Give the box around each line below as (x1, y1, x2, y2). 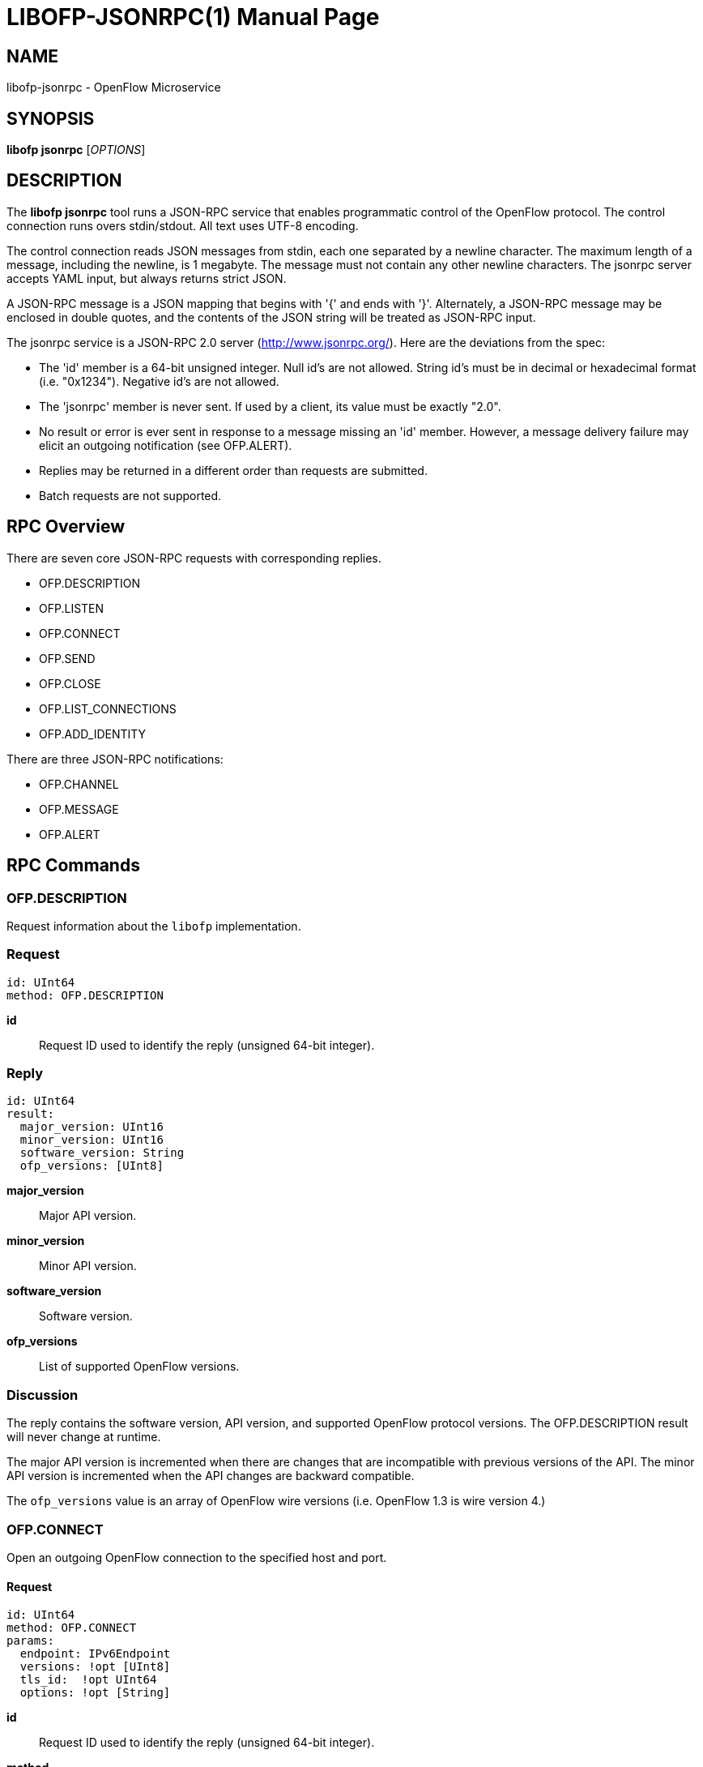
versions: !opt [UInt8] (19, 1660, 171, 1674)
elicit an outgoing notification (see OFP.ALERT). (39, 438, 292, 452)
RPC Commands (6, 855, 140, 876)
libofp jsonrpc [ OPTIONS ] (6, 143, 146, 157)
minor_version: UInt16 (19, 1133, 164, 1147)
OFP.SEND (39, 651, 96, 665)
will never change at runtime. (6, 1430, 161, 1444)
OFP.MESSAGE (39, 802, 119, 816)
